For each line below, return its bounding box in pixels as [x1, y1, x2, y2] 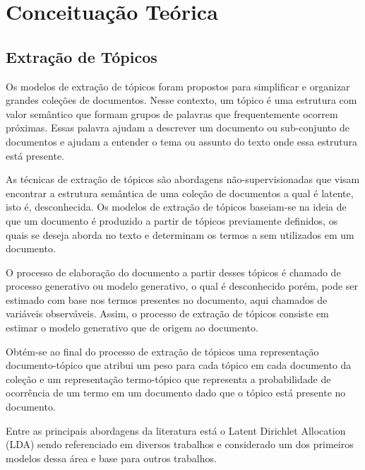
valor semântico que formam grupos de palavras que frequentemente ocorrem [6, 106, 338, 121]
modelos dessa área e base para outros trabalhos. [6, 450, 217, 465]
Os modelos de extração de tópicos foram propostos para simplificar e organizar [6, 78, 350, 93]
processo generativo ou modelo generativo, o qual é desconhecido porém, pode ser [6, 278, 359, 293]
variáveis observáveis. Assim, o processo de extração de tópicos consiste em [6, 306, 329, 321]
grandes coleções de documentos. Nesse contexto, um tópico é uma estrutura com [6, 93, 357, 107]
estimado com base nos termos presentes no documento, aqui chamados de [6, 292, 328, 307]
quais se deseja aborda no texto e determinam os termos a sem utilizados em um [6, 227, 354, 242]
